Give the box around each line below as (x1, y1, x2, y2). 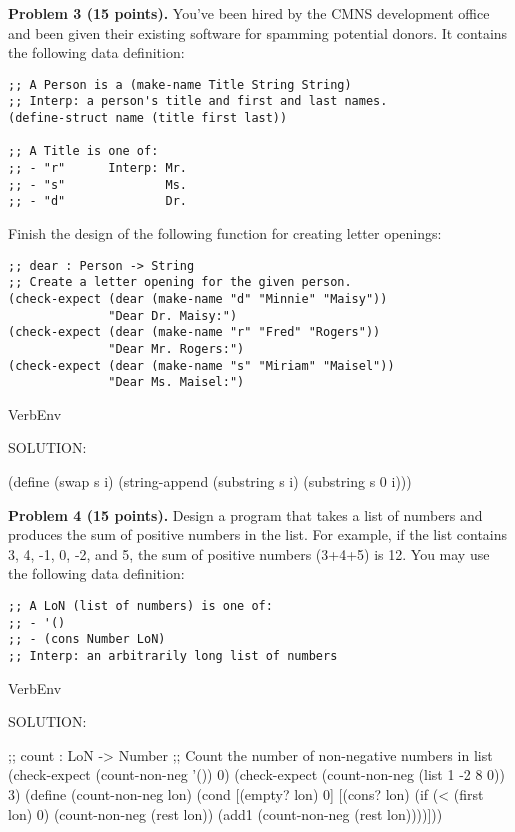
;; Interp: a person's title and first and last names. (8, 94, 388, 109)
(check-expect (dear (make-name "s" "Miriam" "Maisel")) (8, 358, 395, 373)
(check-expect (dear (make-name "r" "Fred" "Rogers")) (8, 325, 381, 340)
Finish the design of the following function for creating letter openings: (8, 223, 442, 244)
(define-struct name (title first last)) (8, 111, 288, 126)
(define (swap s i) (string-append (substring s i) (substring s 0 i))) (8, 471, 412, 492)
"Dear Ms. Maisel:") (108, 375, 245, 390)
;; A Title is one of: (8, 144, 159, 159)
